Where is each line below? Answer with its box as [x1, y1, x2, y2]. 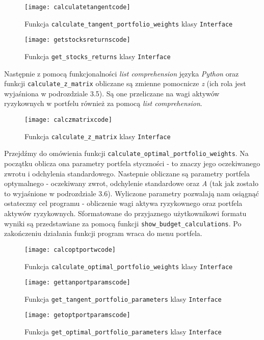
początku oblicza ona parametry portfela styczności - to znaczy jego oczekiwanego [4, 158, 260, 169]
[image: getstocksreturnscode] [24, 36, 130, 44]
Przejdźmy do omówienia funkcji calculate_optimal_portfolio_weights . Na [4, 148, 249, 159]
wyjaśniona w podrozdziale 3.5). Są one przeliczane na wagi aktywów [4, 88, 220, 98]
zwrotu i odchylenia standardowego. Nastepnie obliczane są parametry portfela [4, 168, 250, 178]
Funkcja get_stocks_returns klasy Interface [24, 50, 171, 61]
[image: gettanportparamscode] [24, 279, 130, 286]
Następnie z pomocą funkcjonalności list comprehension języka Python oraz [4, 68, 239, 79]
